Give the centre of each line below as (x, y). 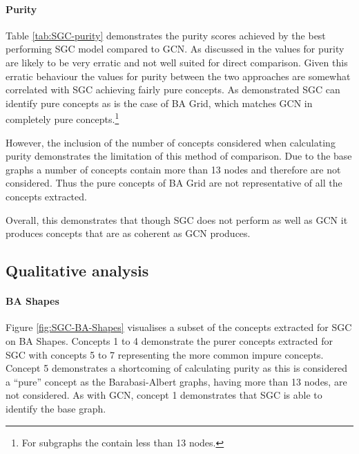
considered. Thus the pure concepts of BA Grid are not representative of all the (174, 183)
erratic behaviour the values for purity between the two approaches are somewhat (178, 76)
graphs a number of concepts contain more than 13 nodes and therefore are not (173, 169)
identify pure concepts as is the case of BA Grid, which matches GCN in (159, 103)
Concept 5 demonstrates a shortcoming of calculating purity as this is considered (176, 368)
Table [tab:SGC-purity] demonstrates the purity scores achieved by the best (166, 35)
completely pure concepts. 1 (62, 118)
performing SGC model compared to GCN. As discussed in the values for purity (175, 49)
